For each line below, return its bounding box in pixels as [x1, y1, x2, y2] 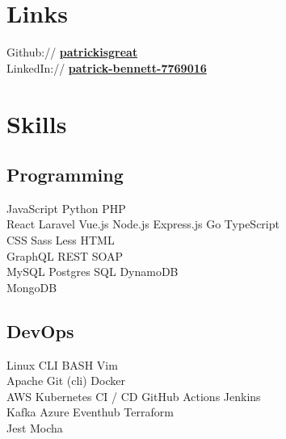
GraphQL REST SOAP [6, 247, 124, 264]
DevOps [6, 318, 74, 343]
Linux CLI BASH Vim [6, 356, 118, 373]
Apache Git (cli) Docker [6, 372, 125, 389]
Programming [6, 162, 124, 187]
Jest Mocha [6, 420, 63, 437]
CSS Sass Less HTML [6, 232, 115, 249]
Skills [6, 107, 67, 140]
